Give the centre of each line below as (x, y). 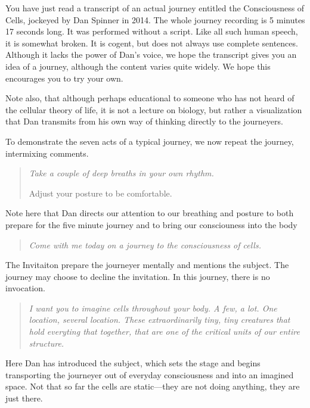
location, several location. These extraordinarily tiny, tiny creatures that (159, 320)
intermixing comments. (47, 153)
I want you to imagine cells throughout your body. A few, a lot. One (153, 308)
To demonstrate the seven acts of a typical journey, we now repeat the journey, (150, 141)
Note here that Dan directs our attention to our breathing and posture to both (150, 213)
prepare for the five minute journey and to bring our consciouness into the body (151, 224)
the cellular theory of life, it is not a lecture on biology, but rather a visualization (154, 109)
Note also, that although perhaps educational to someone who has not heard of (150, 98)
